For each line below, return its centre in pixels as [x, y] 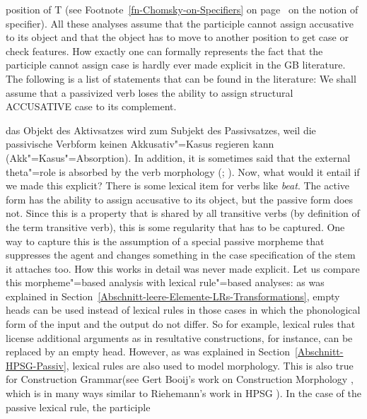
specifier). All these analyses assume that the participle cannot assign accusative [180, 23]
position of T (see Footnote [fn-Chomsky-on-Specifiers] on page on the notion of [182, 9]
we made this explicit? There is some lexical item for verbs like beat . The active [177, 185]
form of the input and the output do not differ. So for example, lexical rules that [181, 324]
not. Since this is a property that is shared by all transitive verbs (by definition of [183, 213]
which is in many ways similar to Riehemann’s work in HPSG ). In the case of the [183, 393]
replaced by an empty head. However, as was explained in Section [148, 352]
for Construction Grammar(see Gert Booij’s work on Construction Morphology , [180, 379]
